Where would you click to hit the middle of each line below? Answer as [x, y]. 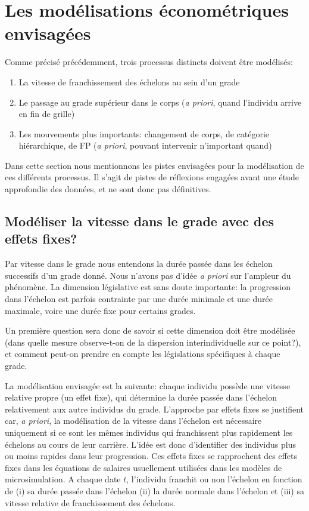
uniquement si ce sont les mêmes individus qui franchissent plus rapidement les [149, 432]
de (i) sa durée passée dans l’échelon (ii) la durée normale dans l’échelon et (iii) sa [154, 490]
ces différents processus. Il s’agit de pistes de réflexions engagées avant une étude [152, 177]
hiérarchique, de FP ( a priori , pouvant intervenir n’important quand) [145, 145]
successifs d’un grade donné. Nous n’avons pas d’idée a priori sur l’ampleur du [148, 275]
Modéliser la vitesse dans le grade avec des [139, 221]
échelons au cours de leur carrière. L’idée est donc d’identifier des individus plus [150, 444]
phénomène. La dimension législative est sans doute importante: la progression [148, 287]
